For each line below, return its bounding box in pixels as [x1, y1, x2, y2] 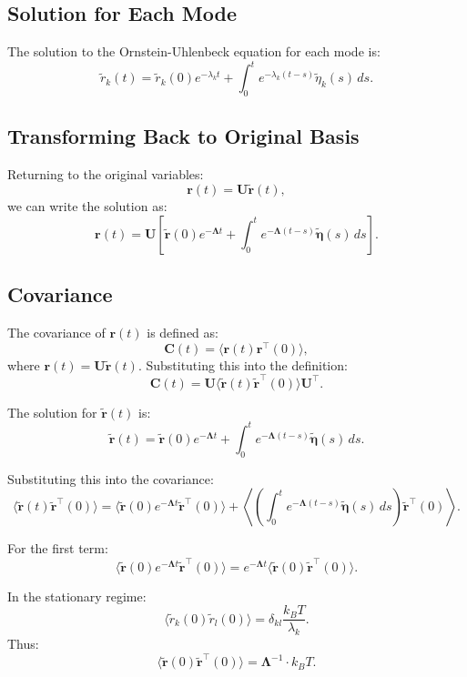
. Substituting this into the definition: [137, 355, 348, 374]
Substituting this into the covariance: [7, 469, 214, 488]
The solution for [7, 402, 97, 421]
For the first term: [7, 539, 108, 558]
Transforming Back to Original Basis [7, 122, 360, 150]
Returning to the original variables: [7, 165, 204, 184]
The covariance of [7, 322, 106, 341]
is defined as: [147, 322, 218, 341]
